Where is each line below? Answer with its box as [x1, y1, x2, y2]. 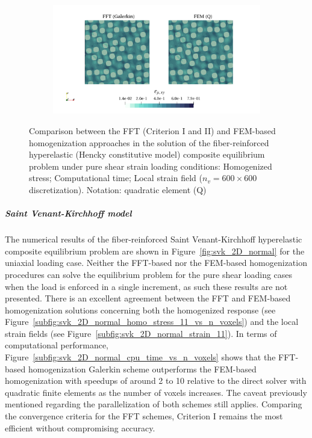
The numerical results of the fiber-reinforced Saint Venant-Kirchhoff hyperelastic [5, 233, 302, 245]
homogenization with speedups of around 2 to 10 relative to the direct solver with [5, 374, 307, 387]
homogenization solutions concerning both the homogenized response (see [5, 303, 276, 316]
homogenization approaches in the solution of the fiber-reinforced [29, 136, 269, 149]
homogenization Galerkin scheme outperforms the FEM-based [28, 362, 257, 375]
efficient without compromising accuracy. [5, 421, 155, 434]
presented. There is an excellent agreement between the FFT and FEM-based [5, 292, 291, 304]
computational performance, [5, 339, 108, 351]
